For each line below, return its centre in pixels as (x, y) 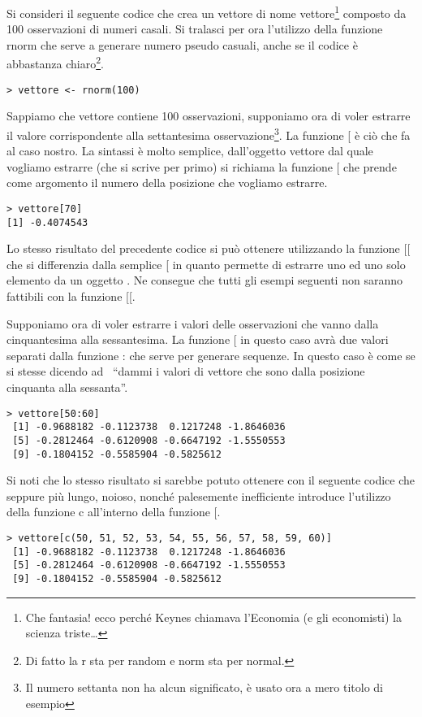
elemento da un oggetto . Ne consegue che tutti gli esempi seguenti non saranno (205, 280)
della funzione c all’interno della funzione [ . (114, 512)
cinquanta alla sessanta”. (67, 387)
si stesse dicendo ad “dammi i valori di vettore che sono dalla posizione (186, 371)
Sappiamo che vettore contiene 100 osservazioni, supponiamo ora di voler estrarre (209, 116)
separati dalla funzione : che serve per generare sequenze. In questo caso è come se (211, 355)
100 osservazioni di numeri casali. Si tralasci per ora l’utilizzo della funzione (195, 29)
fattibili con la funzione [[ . (71, 296)
